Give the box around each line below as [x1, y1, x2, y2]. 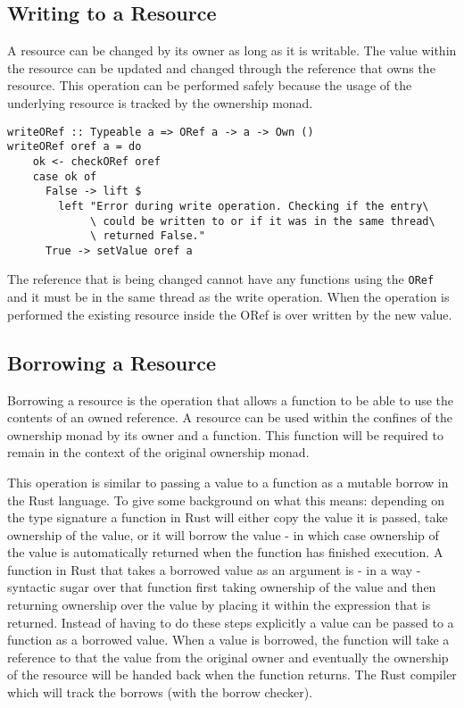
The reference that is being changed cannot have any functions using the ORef [7, 270, 435, 288]
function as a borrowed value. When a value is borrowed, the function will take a [7, 630, 450, 649]
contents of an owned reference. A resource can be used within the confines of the [7, 408, 452, 427]
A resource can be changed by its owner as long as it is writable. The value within [7, 41, 457, 60]
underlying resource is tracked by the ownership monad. [7, 93, 313, 112]
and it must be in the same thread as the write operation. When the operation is [7, 287, 450, 306]
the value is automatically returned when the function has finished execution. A [7, 543, 443, 562]
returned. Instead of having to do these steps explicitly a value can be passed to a [7, 612, 454, 631]
